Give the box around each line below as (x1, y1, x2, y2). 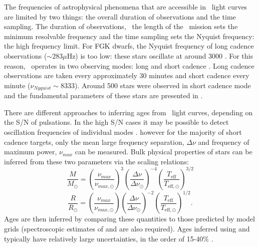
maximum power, (4, 146, 57, 157)
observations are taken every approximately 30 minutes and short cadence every (4, 70, 249, 81)
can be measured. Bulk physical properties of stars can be (75, 146, 252, 157)
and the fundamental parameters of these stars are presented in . (4, 90, 203, 101)
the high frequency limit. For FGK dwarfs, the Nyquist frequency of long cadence (4, 41, 254, 51)
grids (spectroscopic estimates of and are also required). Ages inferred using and (4, 223, 250, 233)
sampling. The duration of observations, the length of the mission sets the (4, 21, 238, 32)
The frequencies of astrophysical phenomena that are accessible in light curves (4, 2, 247, 12)
